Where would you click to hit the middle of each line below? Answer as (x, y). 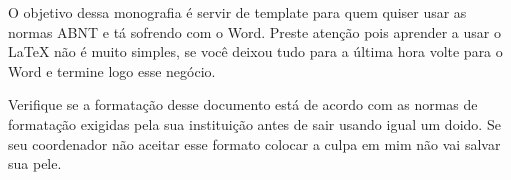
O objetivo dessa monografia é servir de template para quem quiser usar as (237, 12)
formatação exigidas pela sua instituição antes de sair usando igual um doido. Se (254, 123)
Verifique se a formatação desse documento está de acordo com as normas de (243, 104)
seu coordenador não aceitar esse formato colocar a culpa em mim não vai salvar (254, 143)
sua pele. (35, 163)
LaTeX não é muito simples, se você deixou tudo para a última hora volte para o (255, 51)
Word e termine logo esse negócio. (112, 70)
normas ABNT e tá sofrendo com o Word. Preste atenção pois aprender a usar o (254, 31)
